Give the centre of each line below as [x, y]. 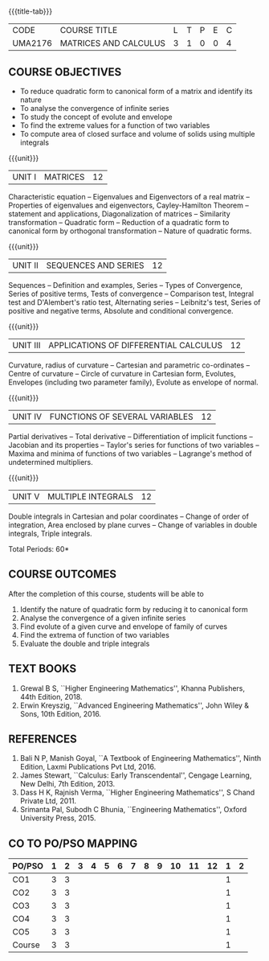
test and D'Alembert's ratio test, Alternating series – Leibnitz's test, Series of [134, 302]
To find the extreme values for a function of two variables [115, 125]
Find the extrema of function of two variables [95, 635]
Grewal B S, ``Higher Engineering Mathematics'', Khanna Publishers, [132, 688]
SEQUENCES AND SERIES [95, 265]
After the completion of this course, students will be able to [106, 593]
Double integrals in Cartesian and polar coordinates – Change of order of [128, 516]
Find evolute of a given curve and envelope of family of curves [123, 626]
